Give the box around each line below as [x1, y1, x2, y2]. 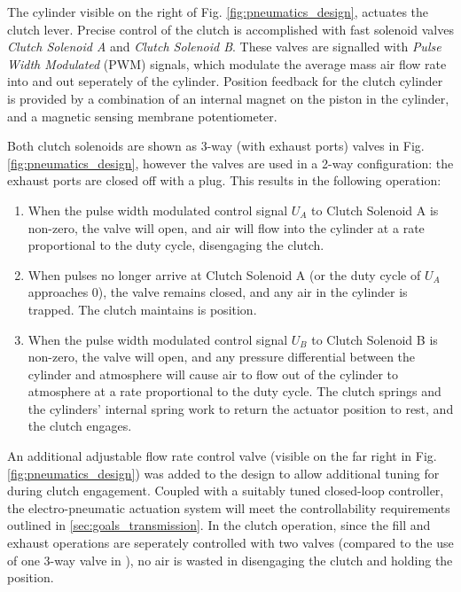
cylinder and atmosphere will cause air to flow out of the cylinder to [27, 364, 398, 383]
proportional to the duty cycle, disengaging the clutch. [27, 236, 324, 254]
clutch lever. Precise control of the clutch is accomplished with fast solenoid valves [7, 19, 454, 38]
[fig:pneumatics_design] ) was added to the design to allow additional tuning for [7, 463, 440, 482]
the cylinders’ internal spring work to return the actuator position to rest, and [27, 399, 454, 417]
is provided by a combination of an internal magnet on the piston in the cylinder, [7, 89, 449, 107]
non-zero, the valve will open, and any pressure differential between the [27, 347, 416, 366]
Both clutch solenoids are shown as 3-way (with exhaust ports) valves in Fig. [7, 136, 425, 155]
